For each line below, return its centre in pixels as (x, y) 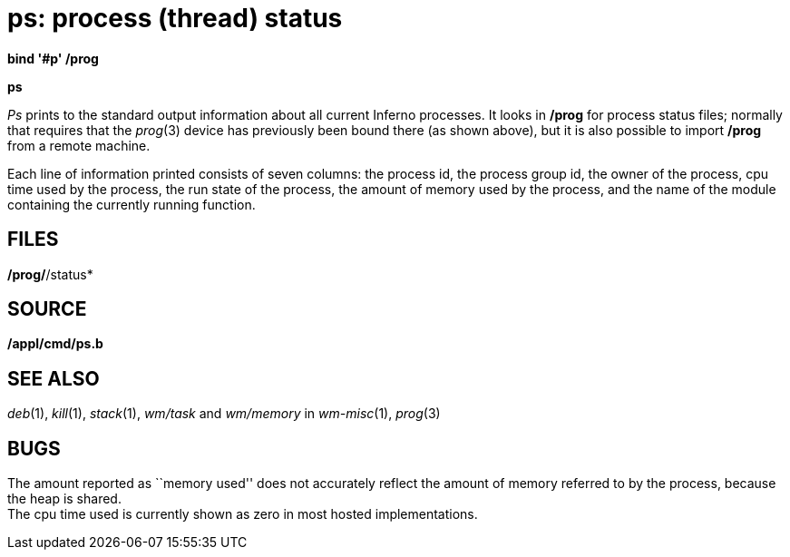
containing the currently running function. (132, 204)
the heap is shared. (64, 499)
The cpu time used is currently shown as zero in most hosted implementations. (243, 514)
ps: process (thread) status (175, 18)
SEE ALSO (54, 378)
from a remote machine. (79, 145)
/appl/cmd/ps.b (55, 344)
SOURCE (47, 309)
